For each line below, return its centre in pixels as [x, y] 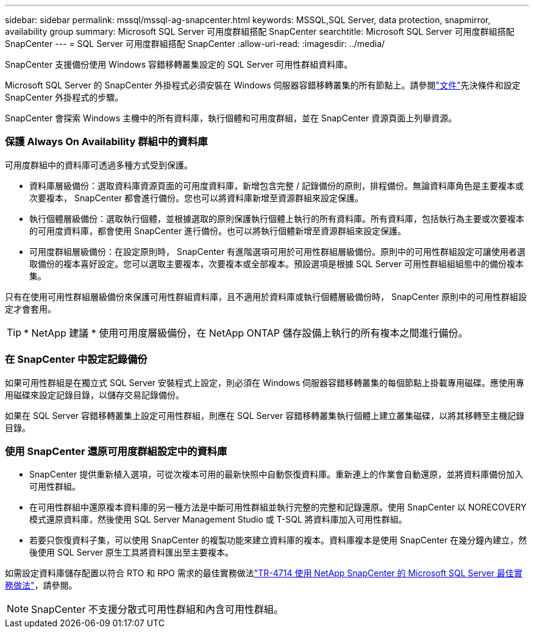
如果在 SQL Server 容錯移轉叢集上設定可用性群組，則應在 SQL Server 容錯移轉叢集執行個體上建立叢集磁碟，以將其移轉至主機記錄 [265, 415]
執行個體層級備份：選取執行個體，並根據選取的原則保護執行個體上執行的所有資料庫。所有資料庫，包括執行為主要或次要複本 [277, 218]
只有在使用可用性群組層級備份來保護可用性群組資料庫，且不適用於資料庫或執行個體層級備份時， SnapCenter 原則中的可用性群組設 [266, 296]
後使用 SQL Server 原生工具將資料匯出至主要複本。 [132, 553]
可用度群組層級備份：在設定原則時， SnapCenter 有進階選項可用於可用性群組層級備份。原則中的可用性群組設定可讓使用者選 [278, 251]
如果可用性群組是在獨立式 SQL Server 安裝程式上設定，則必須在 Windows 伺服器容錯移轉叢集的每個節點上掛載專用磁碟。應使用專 [265, 382]
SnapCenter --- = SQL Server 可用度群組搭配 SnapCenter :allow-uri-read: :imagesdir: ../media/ [195, 44]
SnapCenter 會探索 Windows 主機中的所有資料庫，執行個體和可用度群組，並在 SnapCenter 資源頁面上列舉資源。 [231, 118]
